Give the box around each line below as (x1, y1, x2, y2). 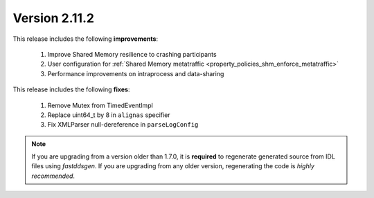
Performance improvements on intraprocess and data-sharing (47, 69, 224, 78)
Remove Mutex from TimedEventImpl (47, 101, 154, 109)
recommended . (31, 172, 75, 180)
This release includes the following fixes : (12, 85, 130, 93)
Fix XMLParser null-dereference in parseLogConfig (47, 120, 199, 129)
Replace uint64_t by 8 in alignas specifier (47, 111, 170, 119)
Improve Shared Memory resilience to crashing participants (47, 50, 217, 58)
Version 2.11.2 (12, 10, 95, 26)
